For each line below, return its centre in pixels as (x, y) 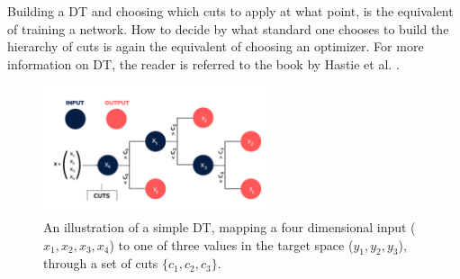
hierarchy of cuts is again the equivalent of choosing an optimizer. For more (216, 46)
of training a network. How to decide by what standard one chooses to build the (228, 28)
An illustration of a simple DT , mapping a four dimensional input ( (230, 227)
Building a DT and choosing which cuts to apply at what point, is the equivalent (230, 11)
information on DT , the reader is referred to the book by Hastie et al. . (203, 63)
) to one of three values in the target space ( (231, 244)
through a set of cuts (101, 263)
